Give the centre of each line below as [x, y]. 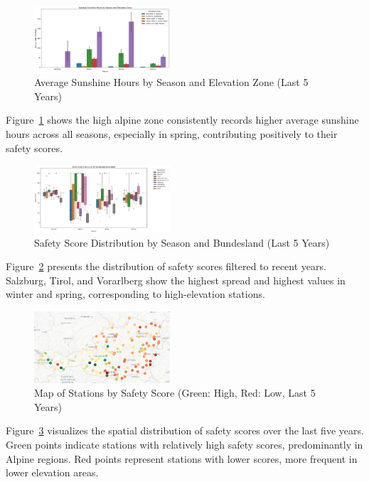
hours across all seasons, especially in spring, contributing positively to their [172, 133]
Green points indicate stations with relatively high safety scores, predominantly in [184, 444]
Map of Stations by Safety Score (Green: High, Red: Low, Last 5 [175, 393]
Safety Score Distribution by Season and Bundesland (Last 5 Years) [182, 242]
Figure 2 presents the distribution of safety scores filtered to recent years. [166, 266]
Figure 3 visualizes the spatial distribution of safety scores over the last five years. [185, 430]
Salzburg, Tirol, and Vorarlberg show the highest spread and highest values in [176, 280]
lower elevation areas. [52, 472]
